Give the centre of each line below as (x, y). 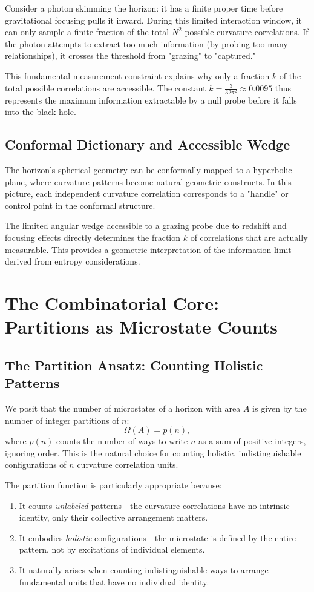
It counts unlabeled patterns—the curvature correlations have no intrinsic (154, 505)
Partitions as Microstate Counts (141, 327)
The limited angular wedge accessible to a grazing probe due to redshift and (146, 225)
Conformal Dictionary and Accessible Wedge (148, 144)
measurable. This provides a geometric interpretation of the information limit (148, 249)
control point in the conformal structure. (80, 205)
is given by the (280, 408)
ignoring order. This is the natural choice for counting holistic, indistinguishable (153, 452)
